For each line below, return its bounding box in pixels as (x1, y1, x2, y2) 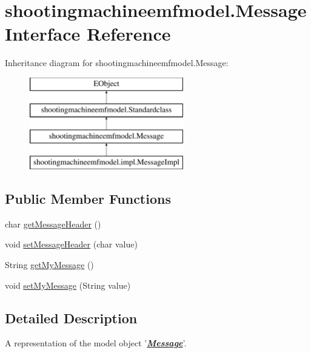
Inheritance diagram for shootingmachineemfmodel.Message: (5, 56, 229, 69)
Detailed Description (5, 308, 138, 327)
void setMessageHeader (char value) (5, 238, 138, 250)
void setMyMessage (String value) (5, 278, 131, 291)
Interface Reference (5, 21, 171, 46)
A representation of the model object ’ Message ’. (5, 337, 187, 349)
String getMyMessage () (5, 258, 94, 271)
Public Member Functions (5, 189, 171, 208)
